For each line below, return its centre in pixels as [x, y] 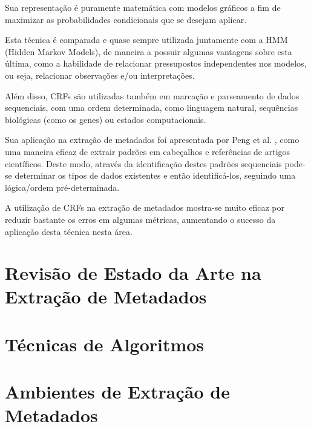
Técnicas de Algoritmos [105, 344]
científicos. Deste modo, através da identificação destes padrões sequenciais [143, 163]
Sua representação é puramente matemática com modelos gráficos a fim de [143, 7]
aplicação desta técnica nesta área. [69, 231]
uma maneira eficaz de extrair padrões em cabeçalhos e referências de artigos [148, 151]
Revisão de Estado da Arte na [133, 273]
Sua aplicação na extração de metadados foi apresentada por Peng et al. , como [152, 140]
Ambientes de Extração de [117, 392]
